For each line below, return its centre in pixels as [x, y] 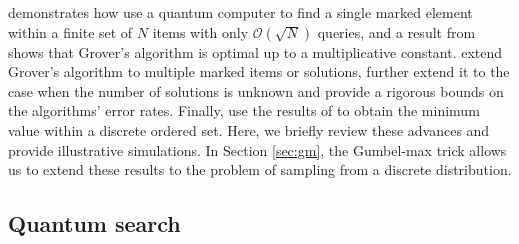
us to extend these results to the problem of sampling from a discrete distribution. [260, 169]
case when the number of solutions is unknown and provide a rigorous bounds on [256, 90]
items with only [200, 31]
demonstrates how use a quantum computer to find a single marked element [240, 12]
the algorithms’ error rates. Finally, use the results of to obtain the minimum [244, 110]
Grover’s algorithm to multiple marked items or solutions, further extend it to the [259, 71]
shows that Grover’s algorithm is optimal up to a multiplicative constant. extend [255, 51]
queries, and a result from [396, 31]
